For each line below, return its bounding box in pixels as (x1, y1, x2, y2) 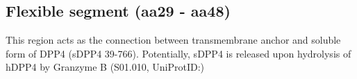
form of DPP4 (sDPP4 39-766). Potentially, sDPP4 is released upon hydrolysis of (6, 46, 351, 60)
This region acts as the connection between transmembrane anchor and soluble (6, 33, 341, 47)
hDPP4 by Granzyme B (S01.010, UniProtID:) (6, 60, 205, 74)
